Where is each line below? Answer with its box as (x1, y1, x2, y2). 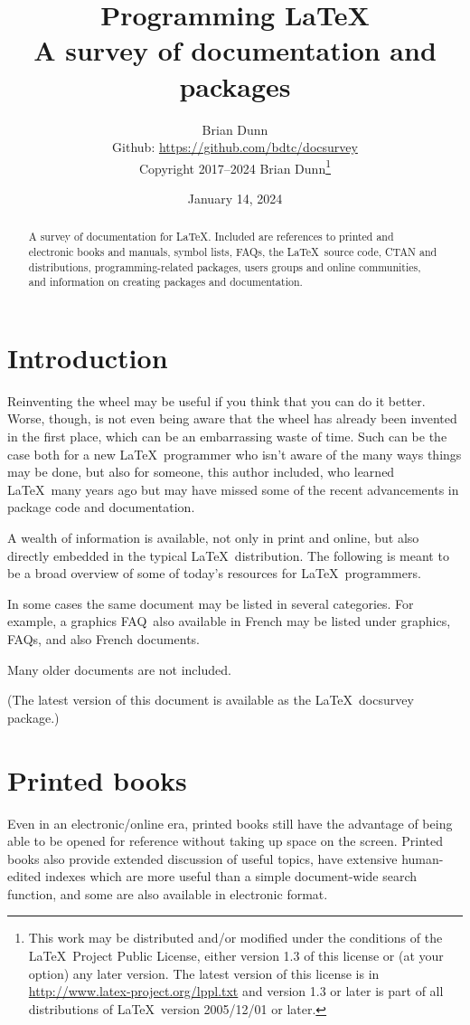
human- (401, 849, 444, 868)
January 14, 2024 (187, 188, 283, 207)
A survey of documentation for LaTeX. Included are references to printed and (28, 229, 394, 244)
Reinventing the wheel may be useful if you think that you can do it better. (7, 391, 426, 410)
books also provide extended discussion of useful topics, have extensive (7, 849, 398, 868)
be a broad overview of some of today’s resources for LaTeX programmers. (7, 564, 421, 583)
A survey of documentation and (33, 32, 437, 69)
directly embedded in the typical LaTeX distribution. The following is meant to (7, 546, 449, 565)
